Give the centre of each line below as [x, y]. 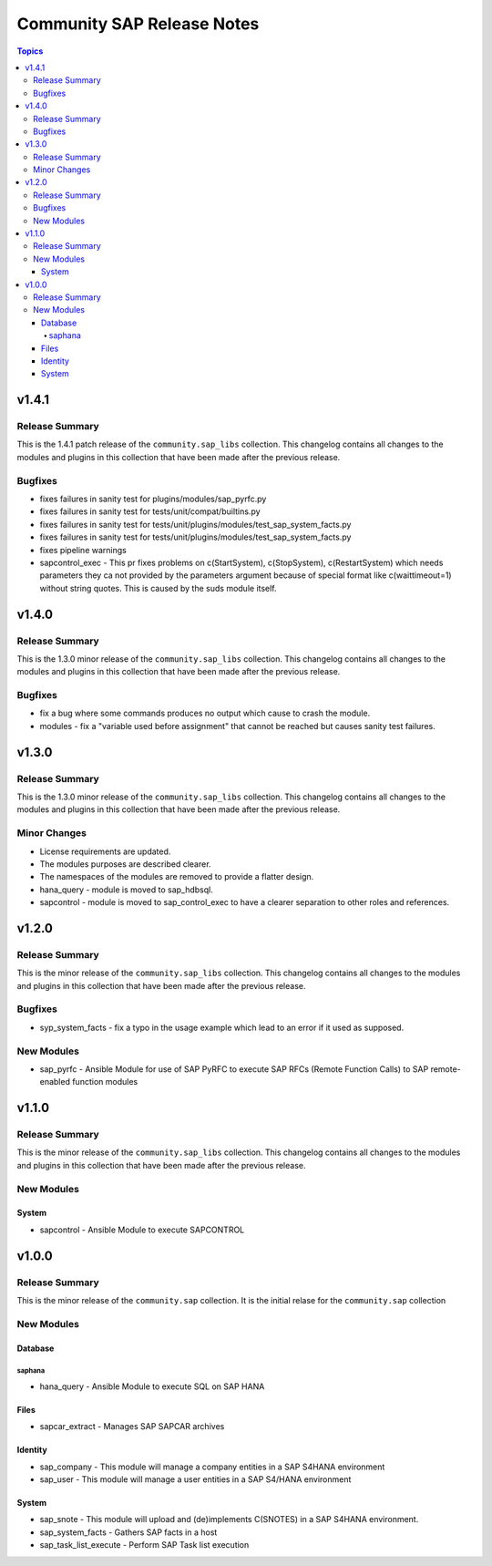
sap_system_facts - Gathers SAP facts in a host [128, 1532]
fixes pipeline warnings [83, 550]
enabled [55, 1082]
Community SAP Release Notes [138, 24]
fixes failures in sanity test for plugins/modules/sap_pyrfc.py [153, 499]
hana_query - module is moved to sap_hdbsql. [126, 890]
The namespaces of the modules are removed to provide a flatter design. [177, 877]
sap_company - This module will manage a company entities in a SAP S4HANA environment [212, 1467]
